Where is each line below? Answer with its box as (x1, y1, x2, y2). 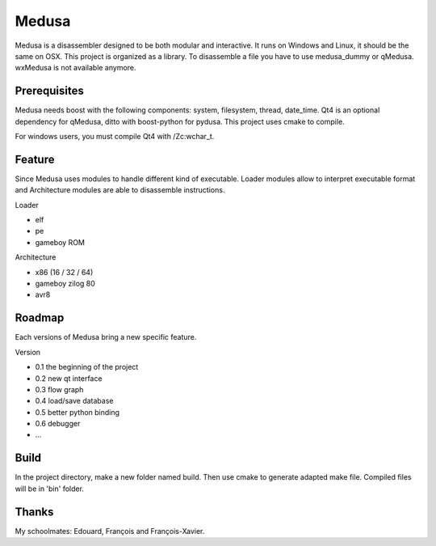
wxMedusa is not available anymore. (15, 63, 136, 73)
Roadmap (15, 311, 65, 325)
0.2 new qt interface (35, 373, 103, 383)
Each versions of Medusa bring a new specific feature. (15, 332, 197, 342)
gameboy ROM (35, 237, 85, 247)
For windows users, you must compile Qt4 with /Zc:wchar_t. (15, 132, 215, 142)
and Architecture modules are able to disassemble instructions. (15, 185, 225, 195)
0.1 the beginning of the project (35, 362, 139, 372)
